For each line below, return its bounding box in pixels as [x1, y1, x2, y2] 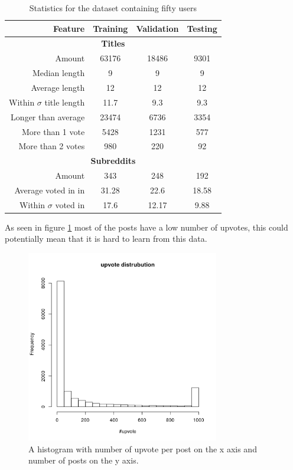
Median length [32, 67, 85, 79]
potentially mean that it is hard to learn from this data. [5, 232, 207, 245]
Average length [31, 81, 85, 93]
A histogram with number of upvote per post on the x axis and [28, 442, 257, 455]
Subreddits [90, 155, 136, 167]
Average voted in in [14, 183, 85, 196]
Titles [101, 37, 125, 50]
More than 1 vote [21, 125, 85, 137]
